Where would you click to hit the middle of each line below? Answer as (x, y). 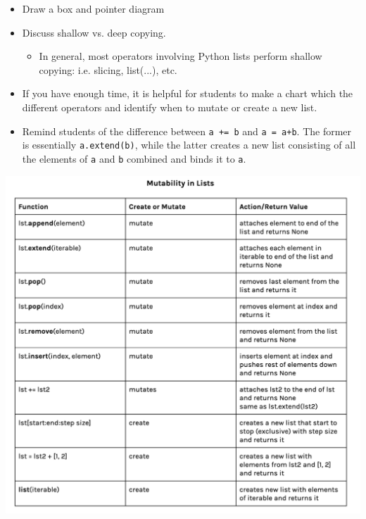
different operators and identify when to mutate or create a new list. (170, 107)
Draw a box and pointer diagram (93, 8)
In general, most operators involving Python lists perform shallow (181, 56)
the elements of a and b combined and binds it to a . (134, 158)
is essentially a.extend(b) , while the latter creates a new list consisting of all (189, 145)
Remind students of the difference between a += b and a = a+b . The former (187, 131)
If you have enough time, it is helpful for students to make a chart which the (188, 93)
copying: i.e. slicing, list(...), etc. (108, 69)
